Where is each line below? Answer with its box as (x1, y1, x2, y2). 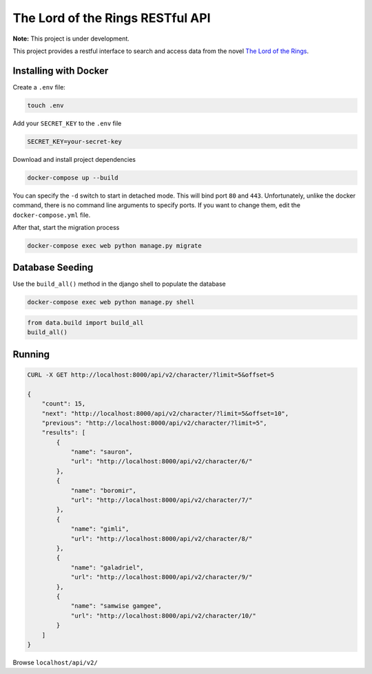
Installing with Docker (12, 65, 109, 76)
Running (12, 348, 50, 360)
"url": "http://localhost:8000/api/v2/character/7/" (70, 496, 253, 504)
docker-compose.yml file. (12, 211, 91, 219)
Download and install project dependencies (12, 155, 136, 163)
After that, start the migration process (12, 223, 120, 231)
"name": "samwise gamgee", (70, 602, 162, 610)
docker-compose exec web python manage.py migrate (27, 242, 203, 249)
